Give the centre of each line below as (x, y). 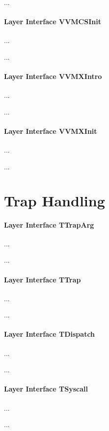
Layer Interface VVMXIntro (53, 76)
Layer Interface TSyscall (46, 389)
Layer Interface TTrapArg (49, 224)
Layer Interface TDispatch (50, 334)
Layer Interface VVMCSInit (53, 21)
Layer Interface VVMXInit (51, 131)
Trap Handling (54, 200)
